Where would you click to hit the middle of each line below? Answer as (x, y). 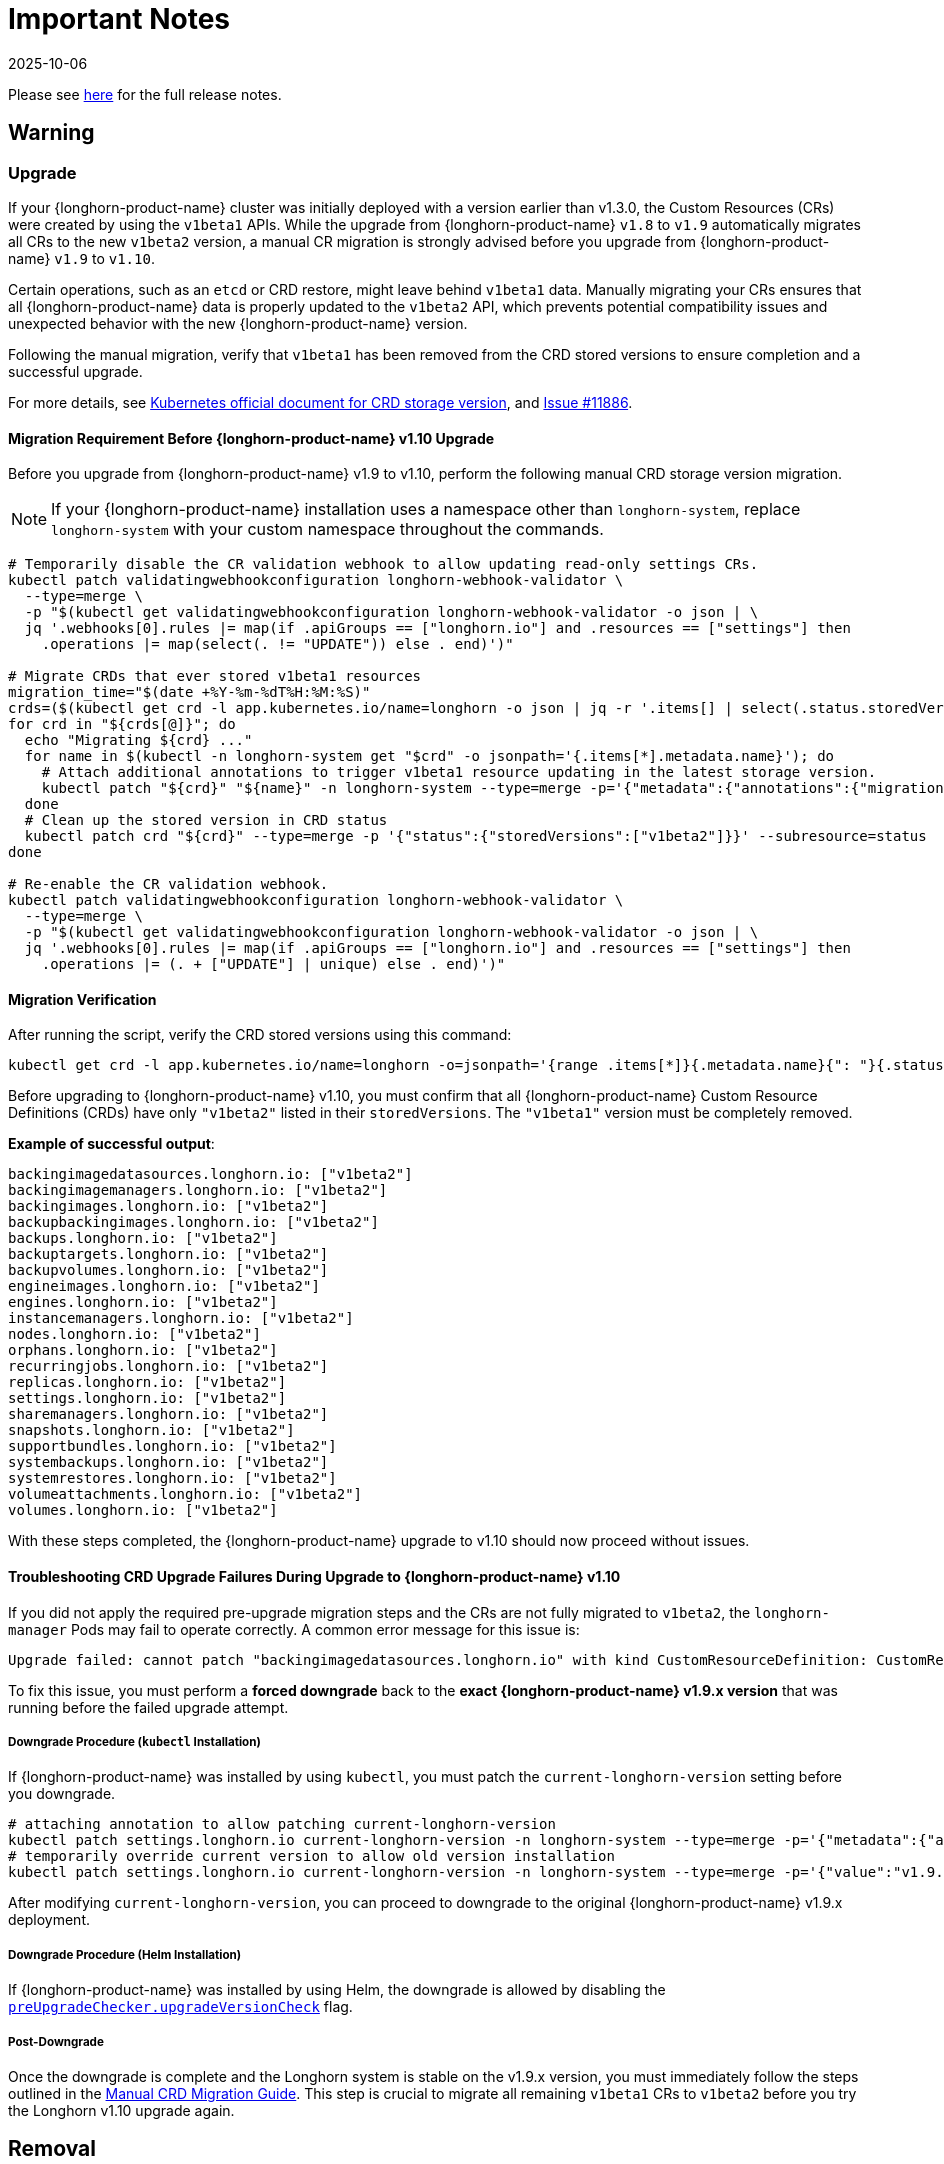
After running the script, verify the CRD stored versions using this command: (260, 1035)
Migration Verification (82, 999)
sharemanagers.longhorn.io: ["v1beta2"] (168, 1414)
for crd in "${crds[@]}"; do (122, 724)
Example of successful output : (111, 1144)
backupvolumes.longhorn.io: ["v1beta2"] (168, 1270)
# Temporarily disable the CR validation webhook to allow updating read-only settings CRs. (383, 564)
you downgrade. (62, 1794)
